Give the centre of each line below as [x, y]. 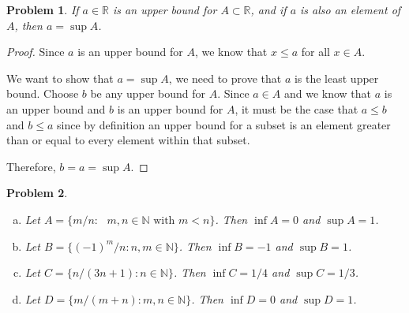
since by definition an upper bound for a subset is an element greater [223, 124]
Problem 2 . [37, 193]
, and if [268, 9]
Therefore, [31, 166]
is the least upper [336, 78]
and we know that [328, 93]
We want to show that [60, 78]
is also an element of [351, 9]
